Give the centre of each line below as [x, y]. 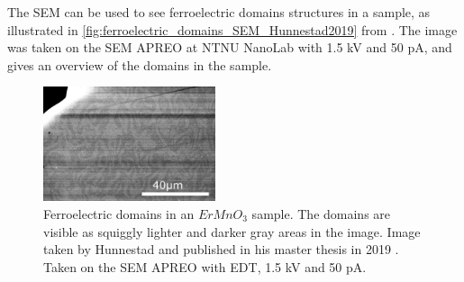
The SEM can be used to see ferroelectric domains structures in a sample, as [219, 12]
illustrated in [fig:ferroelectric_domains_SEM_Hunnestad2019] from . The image [232, 29]
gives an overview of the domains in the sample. [140, 64]
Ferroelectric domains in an [119, 214]
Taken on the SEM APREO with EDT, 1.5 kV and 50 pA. [205, 266]
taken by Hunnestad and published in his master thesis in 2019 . [221, 249]
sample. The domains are [321, 214]
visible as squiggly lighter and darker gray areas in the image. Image [232, 231]
